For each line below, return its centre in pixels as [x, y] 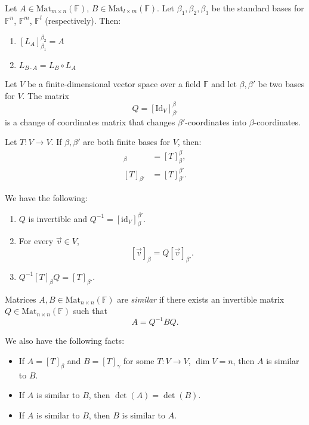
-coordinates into [216, 121]
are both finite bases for [126, 142]
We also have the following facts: [65, 341]
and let [224, 84]
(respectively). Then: [83, 20]
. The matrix [46, 95]
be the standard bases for [258, 8]
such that [90, 311]
